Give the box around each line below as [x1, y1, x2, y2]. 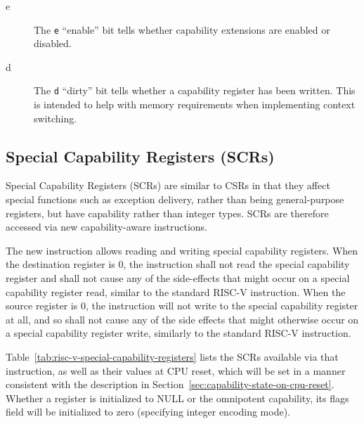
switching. [34, 110, 77, 125]
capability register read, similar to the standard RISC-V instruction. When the [6, 284, 346, 299]
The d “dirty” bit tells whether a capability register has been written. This [34, 83, 356, 98]
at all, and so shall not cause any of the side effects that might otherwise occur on [6, 311, 359, 326]
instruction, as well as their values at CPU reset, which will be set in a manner [6, 363, 346, 378]
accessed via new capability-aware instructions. [6, 219, 207, 234]
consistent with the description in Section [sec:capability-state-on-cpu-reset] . [6, 377, 334, 392]
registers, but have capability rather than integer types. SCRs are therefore [6, 205, 329, 220]
